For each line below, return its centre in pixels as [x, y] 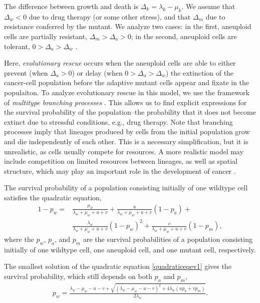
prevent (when [26, 72]
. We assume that [208, 6]
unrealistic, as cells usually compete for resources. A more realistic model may [124, 151]
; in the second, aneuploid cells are [184, 36]
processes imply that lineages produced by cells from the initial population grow [127, 131]
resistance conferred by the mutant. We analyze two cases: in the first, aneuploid [128, 26]
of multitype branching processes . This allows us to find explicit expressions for [125, 102]
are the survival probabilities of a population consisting [168, 239]
